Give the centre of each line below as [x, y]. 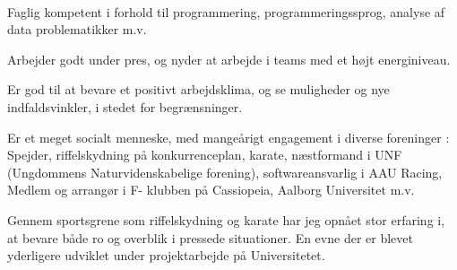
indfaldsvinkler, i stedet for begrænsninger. [125, 106]
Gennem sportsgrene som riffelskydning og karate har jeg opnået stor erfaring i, [226, 219]
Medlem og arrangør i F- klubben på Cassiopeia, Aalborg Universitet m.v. [211, 190]
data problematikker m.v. [77, 29]
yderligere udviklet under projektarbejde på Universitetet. [166, 255]
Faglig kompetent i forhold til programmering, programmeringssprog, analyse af [226, 11]
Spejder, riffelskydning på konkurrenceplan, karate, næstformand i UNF [205, 155]
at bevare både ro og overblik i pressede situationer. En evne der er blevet [210, 237]
